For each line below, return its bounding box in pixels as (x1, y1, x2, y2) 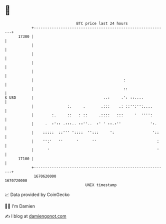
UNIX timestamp (85, 182, 117, 188)
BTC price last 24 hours (76, 21, 128, 26)
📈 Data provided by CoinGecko (4, 192, 70, 198)
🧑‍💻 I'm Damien (4, 203, 35, 209)
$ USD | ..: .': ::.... (4, 95, 143, 100)
